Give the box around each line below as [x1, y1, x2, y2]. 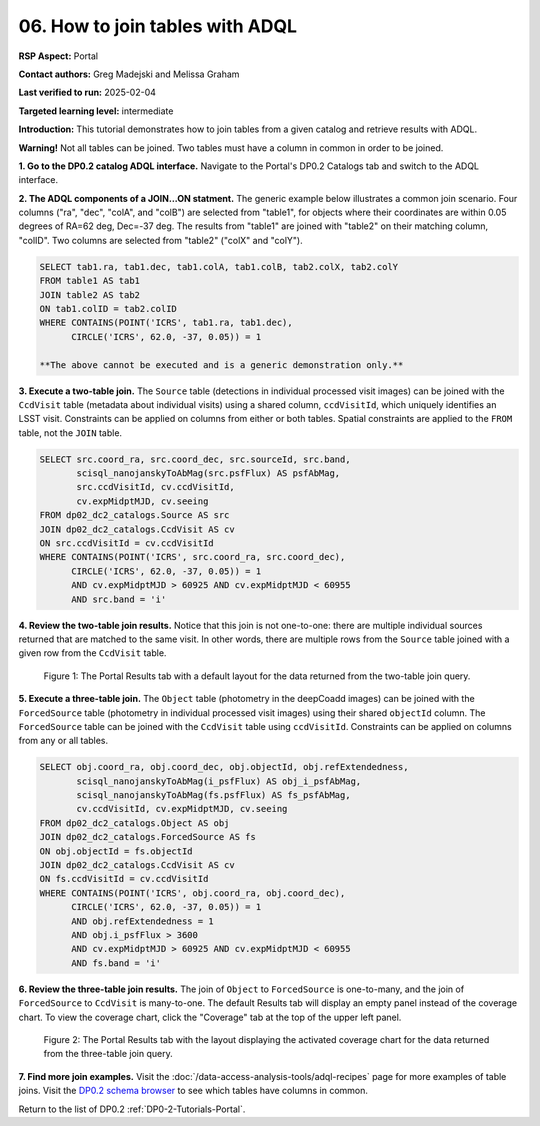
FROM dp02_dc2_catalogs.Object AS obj [39, 817, 230, 829]
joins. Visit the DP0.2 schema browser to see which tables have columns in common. [18, 1085, 369, 1097]
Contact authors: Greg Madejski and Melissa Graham [18, 68, 240, 80]
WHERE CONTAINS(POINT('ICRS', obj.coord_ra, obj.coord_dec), [39, 887, 346, 899]
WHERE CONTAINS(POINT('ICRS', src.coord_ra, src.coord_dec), [39, 551, 346, 563]
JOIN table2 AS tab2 [39, 289, 140, 300]
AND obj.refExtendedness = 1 [71, 915, 214, 927]
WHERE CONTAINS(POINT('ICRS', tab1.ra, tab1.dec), [39, 317, 294, 329]
